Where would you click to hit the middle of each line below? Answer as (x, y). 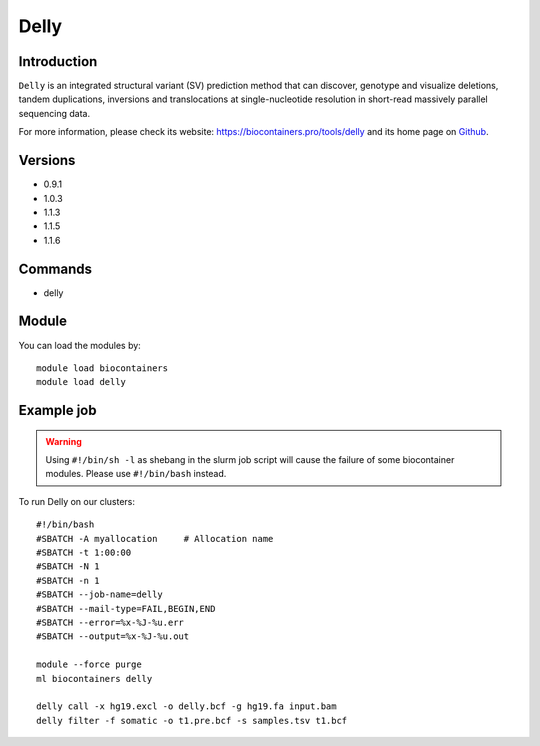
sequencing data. (54, 113)
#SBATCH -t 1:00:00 (84, 553)
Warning (63, 441)
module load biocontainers (102, 368)
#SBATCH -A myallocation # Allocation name (155, 538)
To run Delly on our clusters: (76, 501)
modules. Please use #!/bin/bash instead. (136, 474)
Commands (55, 268)
